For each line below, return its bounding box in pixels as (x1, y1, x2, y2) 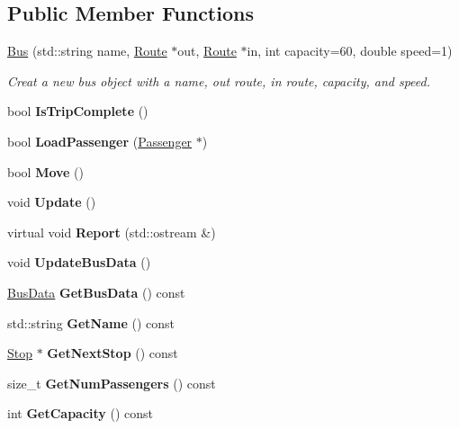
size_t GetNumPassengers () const (7, 373, 216, 392)
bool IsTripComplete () (7, 102, 148, 121)
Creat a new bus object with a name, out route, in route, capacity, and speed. (7, 71, 431, 90)
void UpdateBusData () (7, 253, 151, 272)
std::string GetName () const (7, 313, 175, 332)
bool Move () (7, 162, 85, 181)
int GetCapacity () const (7, 404, 154, 423)
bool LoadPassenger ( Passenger (7, 131, 193, 150)
